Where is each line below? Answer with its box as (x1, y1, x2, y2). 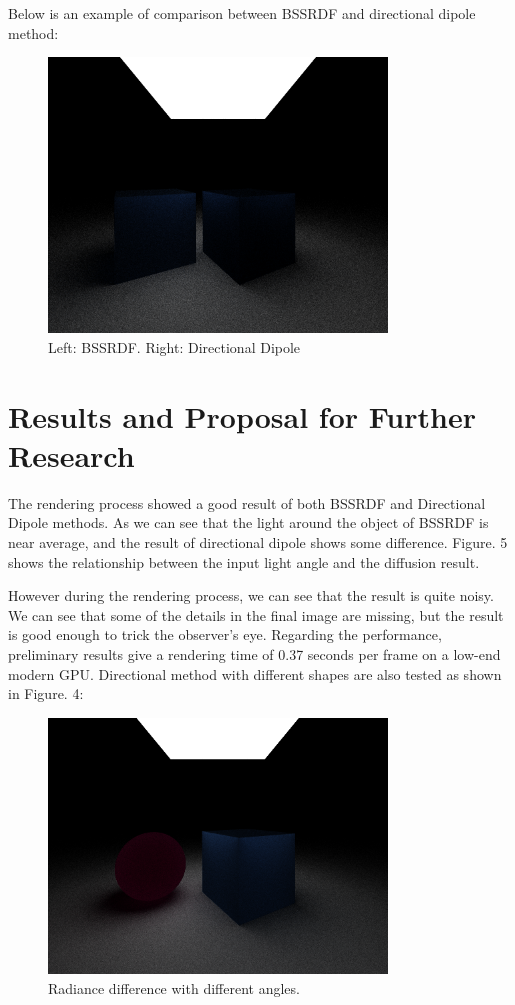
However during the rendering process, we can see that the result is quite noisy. (8, 585, 494, 606)
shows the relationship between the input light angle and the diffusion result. (8, 551, 480, 572)
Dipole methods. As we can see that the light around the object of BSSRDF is (8, 512, 489, 533)
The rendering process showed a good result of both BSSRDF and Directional (8, 492, 486, 513)
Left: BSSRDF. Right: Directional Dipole (48, 336, 301, 357)
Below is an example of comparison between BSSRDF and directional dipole (8, 3, 476, 23)
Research (8, 434, 135, 475)
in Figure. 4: (8, 683, 84, 704)
